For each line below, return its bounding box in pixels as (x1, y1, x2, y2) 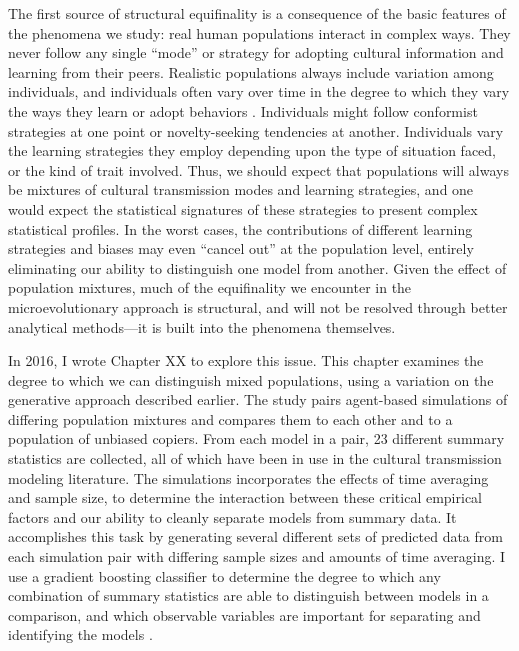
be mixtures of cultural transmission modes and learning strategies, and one (8, 179, 474, 200)
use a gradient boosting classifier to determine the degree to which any (8, 565, 441, 586)
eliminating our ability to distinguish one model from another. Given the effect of (8, 257, 507, 278)
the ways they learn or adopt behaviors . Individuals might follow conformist (8, 100, 478, 121)
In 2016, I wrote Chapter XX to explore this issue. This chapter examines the (8, 350, 484, 371)
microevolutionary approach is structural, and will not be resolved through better (8, 296, 508, 317)
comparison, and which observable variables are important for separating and (8, 604, 481, 625)
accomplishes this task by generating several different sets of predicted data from (8, 526, 503, 547)
